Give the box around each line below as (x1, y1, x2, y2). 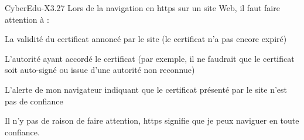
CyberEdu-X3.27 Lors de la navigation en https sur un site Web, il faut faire (5, 2, 280, 13)
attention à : (5, 13, 49, 25)
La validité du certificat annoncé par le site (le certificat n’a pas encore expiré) (5, 33, 287, 45)
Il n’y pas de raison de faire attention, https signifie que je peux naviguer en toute (5, 114, 299, 127)
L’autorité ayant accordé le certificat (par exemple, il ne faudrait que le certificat (5, 52, 295, 64)
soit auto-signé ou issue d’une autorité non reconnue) (5, 64, 195, 76)
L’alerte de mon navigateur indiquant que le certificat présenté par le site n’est (5, 83, 288, 95)
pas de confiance (5, 94, 63, 107)
